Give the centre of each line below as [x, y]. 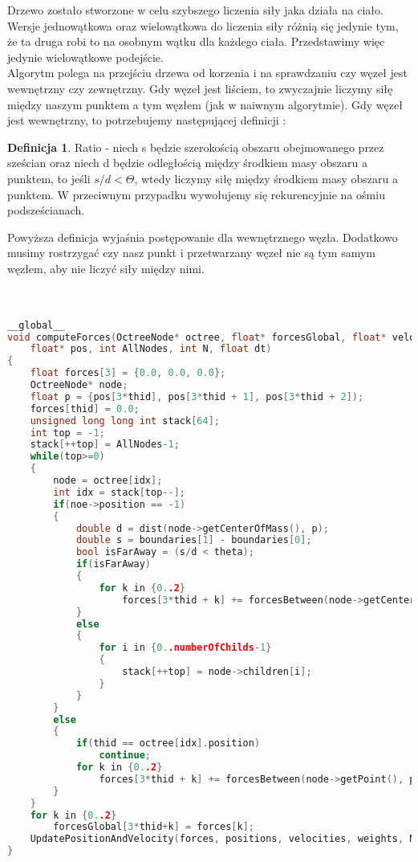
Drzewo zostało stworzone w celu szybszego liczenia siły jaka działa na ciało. [195, 10]
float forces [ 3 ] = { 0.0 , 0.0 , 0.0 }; [128, 373]
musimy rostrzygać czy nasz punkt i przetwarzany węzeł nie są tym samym [191, 253]
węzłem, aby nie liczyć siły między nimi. [106, 268]
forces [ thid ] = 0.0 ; [85, 409]
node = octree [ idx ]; [108, 481]
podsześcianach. [46, 210]
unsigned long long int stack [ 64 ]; [125, 421]
